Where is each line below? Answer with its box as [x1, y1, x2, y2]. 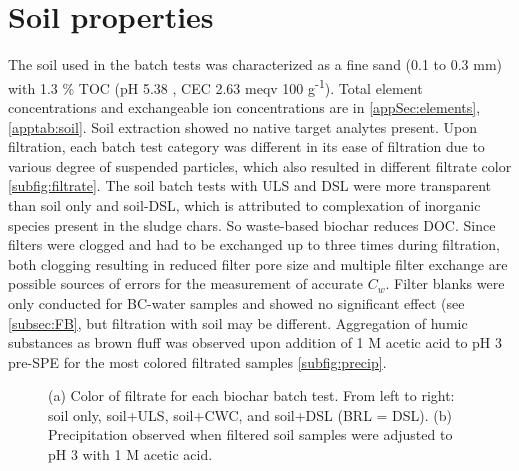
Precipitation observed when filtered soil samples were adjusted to [48, 424, 453, 445]
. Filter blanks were [385, 273, 505, 294]
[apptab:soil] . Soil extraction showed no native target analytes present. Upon [8, 116, 478, 137]
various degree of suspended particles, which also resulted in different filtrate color [8, 155, 512, 176]
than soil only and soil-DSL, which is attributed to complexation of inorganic [8, 194, 481, 215]
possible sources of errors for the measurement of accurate [8, 273, 363, 294]
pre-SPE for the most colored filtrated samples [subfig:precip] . [8, 351, 387, 372]
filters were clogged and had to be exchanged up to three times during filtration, [8, 234, 500, 255]
